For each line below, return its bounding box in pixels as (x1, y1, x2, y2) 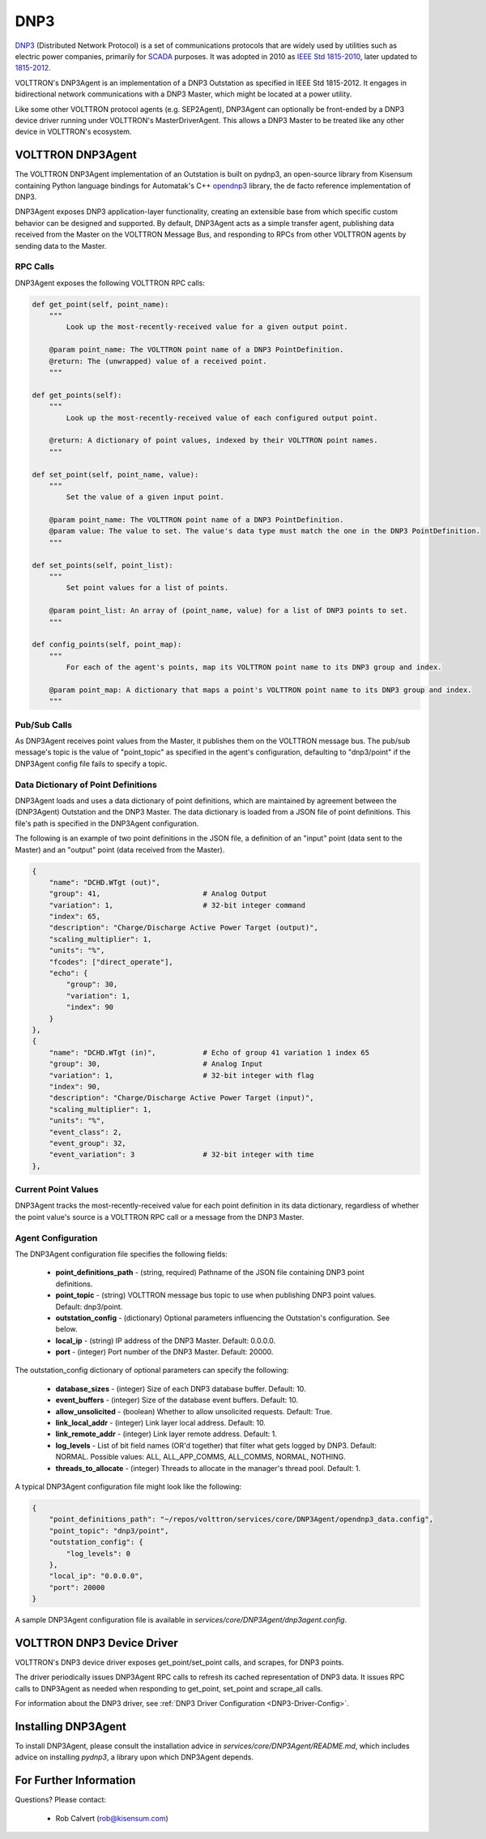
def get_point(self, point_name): (32, 300, 169, 309)
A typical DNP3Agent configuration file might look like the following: (15, 1482, 242, 1491)
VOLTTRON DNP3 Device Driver (15, 1636, 178, 1649)
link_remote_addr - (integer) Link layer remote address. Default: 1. (55, 1429, 277, 1439)
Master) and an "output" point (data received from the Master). (15, 845, 225, 854)
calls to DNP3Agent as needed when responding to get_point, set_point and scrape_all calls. (15, 1683, 323, 1693)
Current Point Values (15, 1184, 99, 1195)
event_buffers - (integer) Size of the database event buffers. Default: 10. (55, 1395, 299, 1405)
